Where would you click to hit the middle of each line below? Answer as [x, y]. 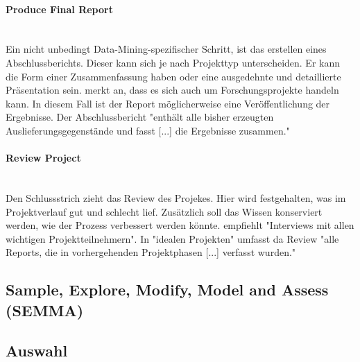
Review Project [43, 158]
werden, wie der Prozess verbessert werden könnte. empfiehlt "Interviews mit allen [180, 225]
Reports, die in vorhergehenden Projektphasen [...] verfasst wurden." [151, 252]
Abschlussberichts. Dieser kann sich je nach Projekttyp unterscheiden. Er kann [173, 62]
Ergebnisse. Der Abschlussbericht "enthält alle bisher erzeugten [140, 117]
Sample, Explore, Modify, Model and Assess [167, 290]
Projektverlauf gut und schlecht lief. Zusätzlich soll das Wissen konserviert [164, 211]
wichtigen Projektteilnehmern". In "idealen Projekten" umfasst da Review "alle [172, 238]
